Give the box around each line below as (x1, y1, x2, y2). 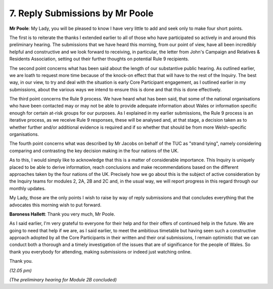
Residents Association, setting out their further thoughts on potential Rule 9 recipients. (9, 56, 190, 62)
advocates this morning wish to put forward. (9, 202, 102, 208)
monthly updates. (9, 185, 46, 191)
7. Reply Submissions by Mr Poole (9, 8, 154, 19)
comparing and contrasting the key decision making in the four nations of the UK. (9, 148, 179, 154)
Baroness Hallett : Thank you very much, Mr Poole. (9, 211, 116, 217)
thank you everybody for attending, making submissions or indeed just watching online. (9, 248, 192, 255)
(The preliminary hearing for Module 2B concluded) (9, 277, 117, 283)
